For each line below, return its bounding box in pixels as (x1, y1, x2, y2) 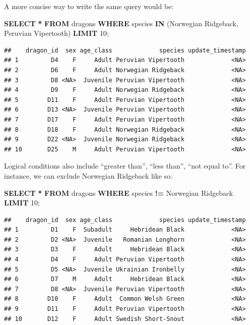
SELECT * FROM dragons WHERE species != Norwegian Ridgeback (4, 187, 233, 198)
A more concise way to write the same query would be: (4, 1, 174, 11)
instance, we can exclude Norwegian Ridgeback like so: (4, 170, 173, 181)
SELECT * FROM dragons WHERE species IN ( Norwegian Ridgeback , (4, 18, 238, 28)
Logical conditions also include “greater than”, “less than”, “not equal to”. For (4, 160, 246, 171)
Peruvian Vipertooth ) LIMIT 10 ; (4, 28, 109, 38)
